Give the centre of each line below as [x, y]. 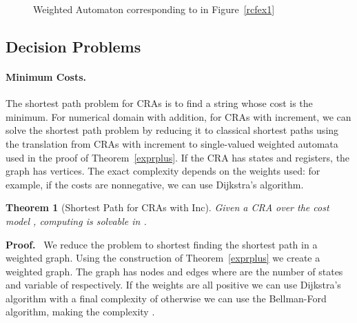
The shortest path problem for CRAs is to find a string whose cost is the [159, 103]
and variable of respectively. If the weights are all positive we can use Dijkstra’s [173, 285]
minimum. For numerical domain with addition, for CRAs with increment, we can [178, 116]
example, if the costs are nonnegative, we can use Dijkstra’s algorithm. [155, 184]
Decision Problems [73, 46]
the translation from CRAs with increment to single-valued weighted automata [172, 143]
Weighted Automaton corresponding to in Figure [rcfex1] [154, 9]
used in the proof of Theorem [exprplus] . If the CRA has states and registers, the [178, 157]
